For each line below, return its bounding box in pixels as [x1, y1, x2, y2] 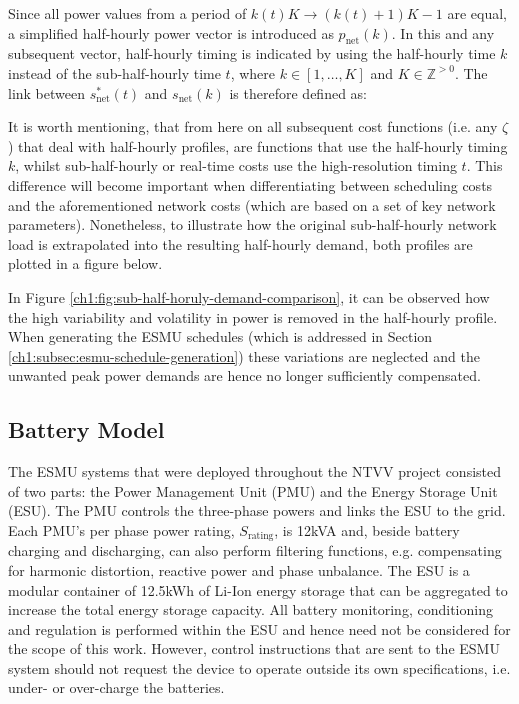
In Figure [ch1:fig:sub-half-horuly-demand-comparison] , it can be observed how [8, 286, 490, 307]
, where [230, 62, 276, 83]
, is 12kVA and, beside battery [274, 519, 460, 540]
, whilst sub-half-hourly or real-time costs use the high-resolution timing [15, 155, 457, 176]
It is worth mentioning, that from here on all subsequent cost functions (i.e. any [8, 116, 498, 137]
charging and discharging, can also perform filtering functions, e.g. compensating [8, 540, 502, 561]
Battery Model [8, 414, 165, 445]
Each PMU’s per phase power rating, [8, 519, 235, 540]
